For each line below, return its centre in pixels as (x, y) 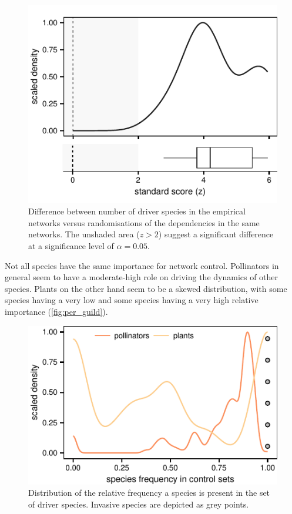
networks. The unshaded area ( (84, 234)
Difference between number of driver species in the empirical (137, 211)
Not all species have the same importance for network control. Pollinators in (142, 265)
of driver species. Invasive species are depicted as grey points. (139, 504)
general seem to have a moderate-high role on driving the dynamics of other (142, 277)
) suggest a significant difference (216, 234)
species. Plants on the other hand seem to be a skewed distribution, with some (146, 288)
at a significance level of (71, 245)
